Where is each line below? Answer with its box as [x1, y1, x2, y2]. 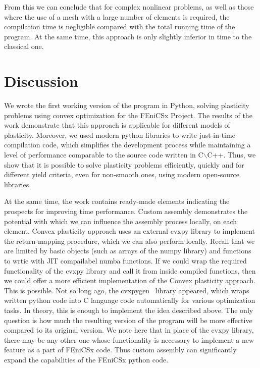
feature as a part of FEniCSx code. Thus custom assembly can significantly [4, 344, 237, 355]
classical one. [4, 41, 44, 51]
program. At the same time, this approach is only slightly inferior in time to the [4, 31, 252, 41]
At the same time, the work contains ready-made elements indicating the [4, 196, 230, 206]
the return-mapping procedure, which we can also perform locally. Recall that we [4, 235, 255, 246]
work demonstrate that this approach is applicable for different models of [4, 120, 230, 130]
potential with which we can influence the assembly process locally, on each [4, 216, 237, 226]
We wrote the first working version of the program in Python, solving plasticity [4, 100, 249, 111]
